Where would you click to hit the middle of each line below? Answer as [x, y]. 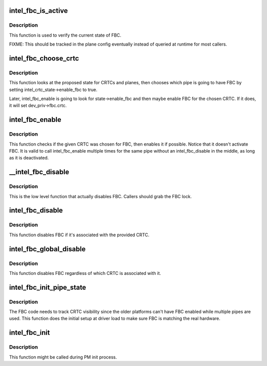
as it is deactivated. [29, 158]
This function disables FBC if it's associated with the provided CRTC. [79, 235]
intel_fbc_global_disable [47, 249]
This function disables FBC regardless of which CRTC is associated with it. [85, 273]
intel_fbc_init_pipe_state [48, 287]
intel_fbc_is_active [39, 11]
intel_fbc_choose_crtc [44, 58]
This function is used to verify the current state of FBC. [65, 35]
